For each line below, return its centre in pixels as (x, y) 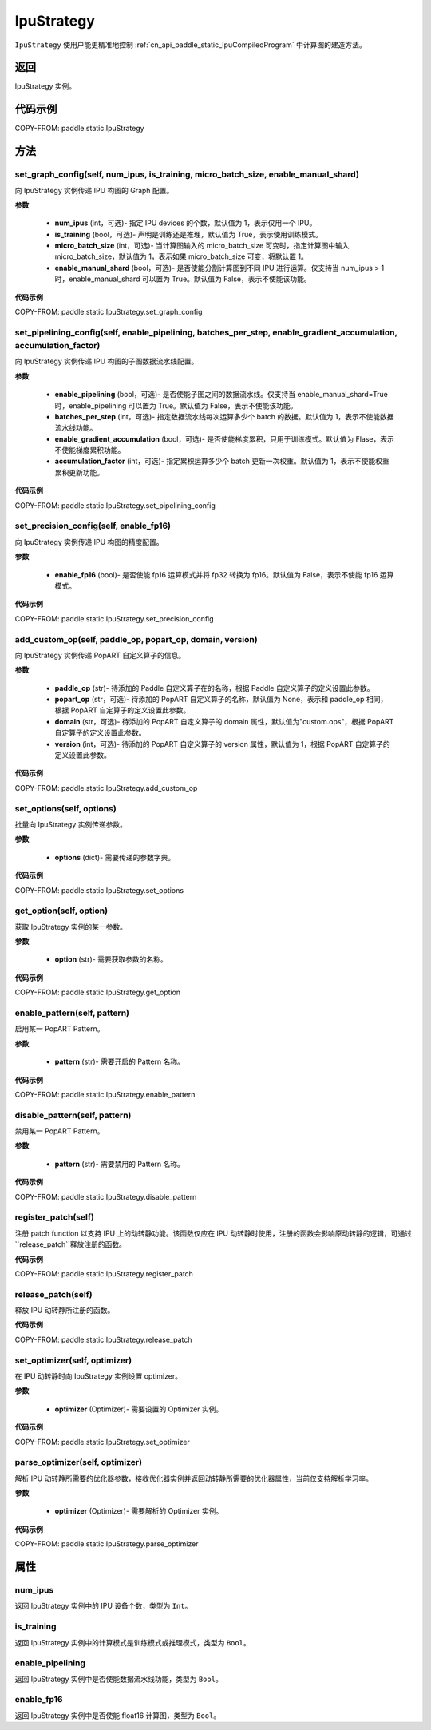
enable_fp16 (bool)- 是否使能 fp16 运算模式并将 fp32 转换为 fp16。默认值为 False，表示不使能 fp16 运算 (224, 574)
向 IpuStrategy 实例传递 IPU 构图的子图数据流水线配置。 (107, 361)
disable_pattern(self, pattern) (73, 1115)
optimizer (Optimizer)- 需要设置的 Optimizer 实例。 (139, 1409)
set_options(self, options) (66, 808)
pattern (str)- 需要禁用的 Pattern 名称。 (120, 1164)
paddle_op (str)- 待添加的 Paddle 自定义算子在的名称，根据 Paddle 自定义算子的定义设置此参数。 (214, 688)
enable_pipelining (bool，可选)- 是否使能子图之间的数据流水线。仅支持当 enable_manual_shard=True (221, 395)
